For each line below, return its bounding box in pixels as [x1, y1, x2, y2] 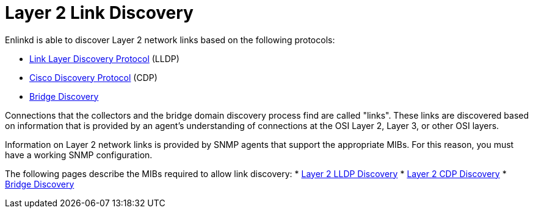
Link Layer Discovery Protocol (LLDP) [29, 53, 179, 64]
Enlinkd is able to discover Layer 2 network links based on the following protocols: [5, 34, 335, 45]
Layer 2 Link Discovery [5, 2, 194, 23]
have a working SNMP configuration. [5, 149, 153, 160]
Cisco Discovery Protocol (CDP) [29, 72, 158, 83]
